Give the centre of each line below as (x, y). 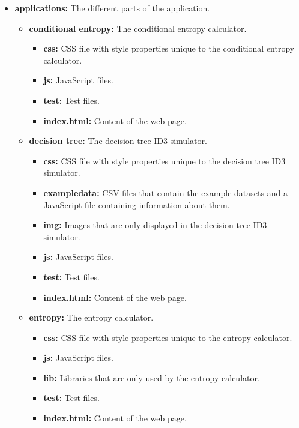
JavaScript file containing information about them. (137, 204)
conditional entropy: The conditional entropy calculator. (138, 28)
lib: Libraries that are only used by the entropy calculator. (152, 377)
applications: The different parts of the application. (112, 8)
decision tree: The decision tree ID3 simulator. (118, 141)
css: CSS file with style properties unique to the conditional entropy (169, 48)
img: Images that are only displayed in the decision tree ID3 (155, 225)
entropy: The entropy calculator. (91, 317)
